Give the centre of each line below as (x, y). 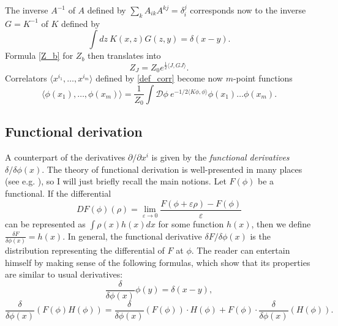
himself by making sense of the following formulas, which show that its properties (158, 262)
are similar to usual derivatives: (64, 274)
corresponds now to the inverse (248, 10)
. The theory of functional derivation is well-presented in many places (172, 169)
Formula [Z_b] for (39, 55)
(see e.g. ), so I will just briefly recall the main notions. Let (116, 181)
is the (260, 236)
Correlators (26, 78)
